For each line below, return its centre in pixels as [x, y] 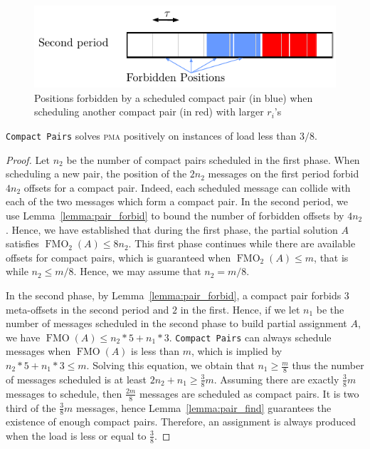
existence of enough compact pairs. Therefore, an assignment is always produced [181, 422]
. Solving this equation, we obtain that [170, 365]
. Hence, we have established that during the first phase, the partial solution [172, 229]
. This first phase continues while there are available [242, 243]
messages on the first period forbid [284, 174]
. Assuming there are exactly [276, 379]
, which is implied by [237, 351]
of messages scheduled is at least [76, 379]
